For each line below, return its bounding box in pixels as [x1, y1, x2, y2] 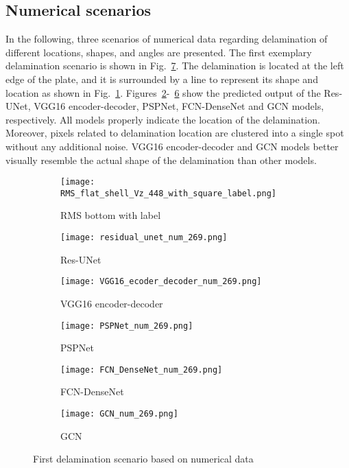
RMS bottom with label [60, 208, 161, 222]
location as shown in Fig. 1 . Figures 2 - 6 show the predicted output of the [5, 85, 321, 100]
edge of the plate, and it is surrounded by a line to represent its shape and [5, 71, 318, 86]
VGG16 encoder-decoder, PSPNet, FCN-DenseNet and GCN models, [34, 99, 324, 113]
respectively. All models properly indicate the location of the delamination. [5, 112, 320, 126]
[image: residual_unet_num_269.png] [60, 233, 228, 243]
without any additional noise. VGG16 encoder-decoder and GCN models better [5, 139, 339, 153]
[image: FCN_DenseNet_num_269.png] [60, 364, 223, 375]
